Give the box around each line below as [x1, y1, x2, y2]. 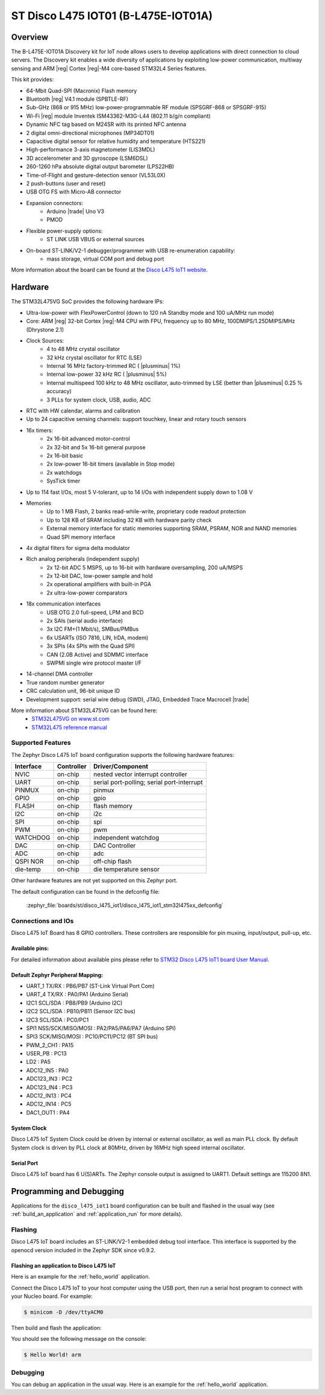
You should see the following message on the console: [11, 1335, 147, 1343]
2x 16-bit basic [46, 452, 84, 459]
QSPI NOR [14, 857, 44, 865]
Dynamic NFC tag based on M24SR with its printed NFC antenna [26, 121, 187, 128]
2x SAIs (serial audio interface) [46, 617, 123, 624]
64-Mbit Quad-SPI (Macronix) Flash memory [26, 87, 137, 94]
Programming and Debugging [11, 1186, 125, 1197]
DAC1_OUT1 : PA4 [26, 1109, 70, 1116]
